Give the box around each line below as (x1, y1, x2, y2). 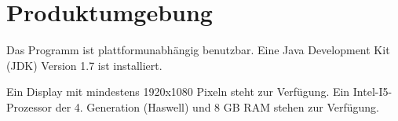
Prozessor (6, 98, 52, 115)
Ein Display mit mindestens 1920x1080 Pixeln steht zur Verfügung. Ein (6, 83, 350, 100)
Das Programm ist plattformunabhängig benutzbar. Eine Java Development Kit (6, 42, 390, 58)
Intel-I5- (352, 83, 393, 100)
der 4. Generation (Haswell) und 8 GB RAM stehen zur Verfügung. (55, 98, 379, 115)
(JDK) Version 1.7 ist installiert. (6, 57, 162, 73)
